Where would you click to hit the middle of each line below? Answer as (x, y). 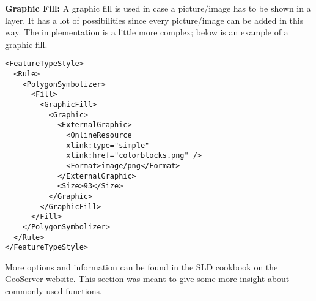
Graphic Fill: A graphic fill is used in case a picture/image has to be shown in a (158, 8)
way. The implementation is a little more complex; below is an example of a (147, 32)
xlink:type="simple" (108, 145)
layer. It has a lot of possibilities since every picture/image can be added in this (154, 20)
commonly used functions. (53, 291)
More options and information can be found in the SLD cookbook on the (141, 266)
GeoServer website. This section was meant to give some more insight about (147, 279)
